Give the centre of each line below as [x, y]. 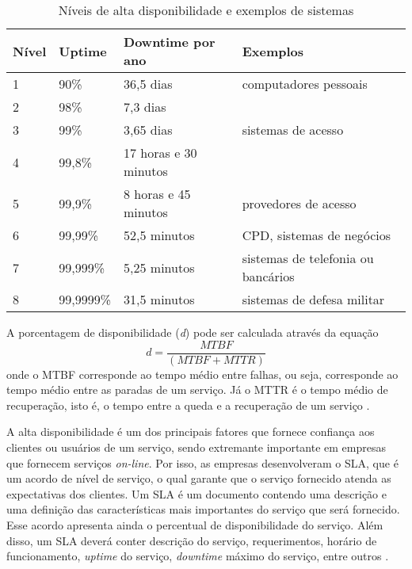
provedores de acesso [299, 203]
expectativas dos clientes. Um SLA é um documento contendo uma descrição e [196, 493]
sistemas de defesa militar [313, 299]
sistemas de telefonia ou [308, 258]
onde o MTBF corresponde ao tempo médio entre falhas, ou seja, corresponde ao [202, 374]
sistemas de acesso [293, 130]
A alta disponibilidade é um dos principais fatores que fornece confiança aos [191, 432]
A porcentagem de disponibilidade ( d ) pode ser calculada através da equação [193, 332]
